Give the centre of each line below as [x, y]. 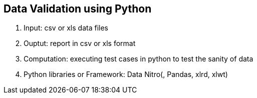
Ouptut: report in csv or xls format [80, 43]
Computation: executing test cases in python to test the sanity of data [139, 59]
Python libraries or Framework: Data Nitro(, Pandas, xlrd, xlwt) [126, 74]
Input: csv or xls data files [66, 28]
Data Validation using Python [78, 9]
